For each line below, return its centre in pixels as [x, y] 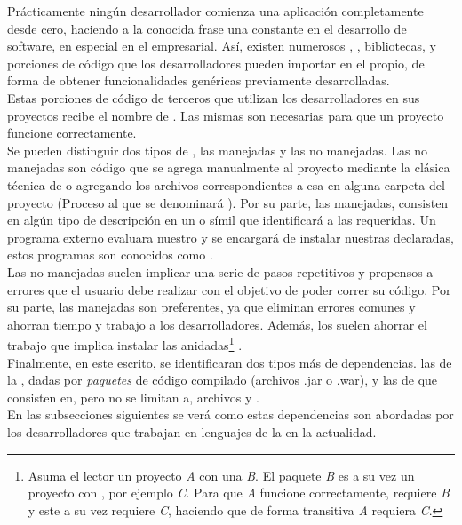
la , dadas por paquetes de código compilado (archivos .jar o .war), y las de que [223, 380]
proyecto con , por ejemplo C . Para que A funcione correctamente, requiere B [239, 493]
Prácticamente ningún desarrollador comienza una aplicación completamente [215, 11]
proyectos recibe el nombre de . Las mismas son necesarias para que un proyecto [226, 115]
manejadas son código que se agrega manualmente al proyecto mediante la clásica [229, 167]
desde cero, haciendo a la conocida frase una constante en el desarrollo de [207, 28]
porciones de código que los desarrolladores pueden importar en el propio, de [216, 63]
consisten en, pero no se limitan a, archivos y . [133, 397]
